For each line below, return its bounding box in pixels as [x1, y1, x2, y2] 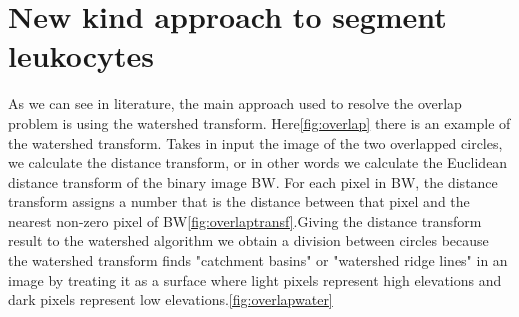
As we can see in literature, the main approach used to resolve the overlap [8, 93, 462, 114]
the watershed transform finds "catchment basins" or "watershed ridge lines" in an [8, 250, 508, 271]
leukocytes [8, 35, 154, 76]
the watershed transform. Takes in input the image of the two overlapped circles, [8, 132, 503, 153]
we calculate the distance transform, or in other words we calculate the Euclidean [8, 152, 508, 173]
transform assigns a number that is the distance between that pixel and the [8, 191, 470, 212]
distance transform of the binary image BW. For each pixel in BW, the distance [8, 171, 498, 192]
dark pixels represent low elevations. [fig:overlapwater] [8, 289, 333, 310]
